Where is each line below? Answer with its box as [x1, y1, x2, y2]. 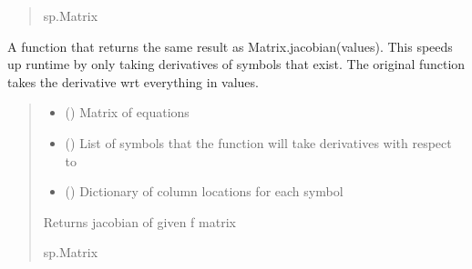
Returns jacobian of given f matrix [43, 212, 236, 231]
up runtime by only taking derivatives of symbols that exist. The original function [7, 55, 466, 74]
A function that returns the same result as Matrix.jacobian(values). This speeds [7, 36, 453, 55]
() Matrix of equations [65, 103, 190, 122]
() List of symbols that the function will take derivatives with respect [65, 133, 452, 152]
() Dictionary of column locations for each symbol [65, 182, 344, 201]
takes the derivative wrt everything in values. [7, 72, 259, 91]
